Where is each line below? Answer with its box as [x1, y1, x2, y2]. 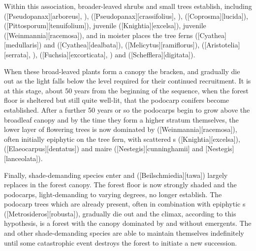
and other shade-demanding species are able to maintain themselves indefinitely [4, 228, 244, 238]
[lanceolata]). [4, 153, 43, 163]
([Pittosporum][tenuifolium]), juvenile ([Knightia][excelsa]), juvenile [4, 20, 206, 31]
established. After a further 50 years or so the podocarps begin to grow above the [4, 104, 250, 115]
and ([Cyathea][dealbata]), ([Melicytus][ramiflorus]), [44, 40, 200, 50]
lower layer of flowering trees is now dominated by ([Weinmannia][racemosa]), [4, 124, 237, 134]
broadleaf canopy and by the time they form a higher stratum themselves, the [4, 114, 239, 125]
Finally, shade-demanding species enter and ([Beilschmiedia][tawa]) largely [4, 169, 228, 180]
